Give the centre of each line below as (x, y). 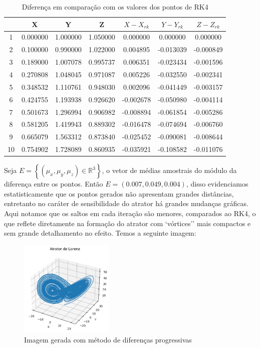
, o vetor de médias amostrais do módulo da (169, 170)
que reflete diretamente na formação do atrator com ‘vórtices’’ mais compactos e (127, 223)
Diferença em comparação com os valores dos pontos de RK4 (115, 7)
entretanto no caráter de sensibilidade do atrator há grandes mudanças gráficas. (126, 203)
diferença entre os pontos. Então (54, 184)
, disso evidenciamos (217, 184)
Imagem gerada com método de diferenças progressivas (108, 339)
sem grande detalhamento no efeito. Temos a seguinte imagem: (100, 233)
